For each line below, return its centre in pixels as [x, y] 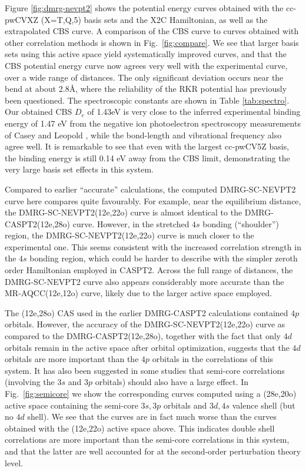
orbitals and [185, 405]
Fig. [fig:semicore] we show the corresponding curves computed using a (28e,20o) [151, 393]
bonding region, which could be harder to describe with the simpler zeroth [164, 258]
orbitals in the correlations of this [213, 359]
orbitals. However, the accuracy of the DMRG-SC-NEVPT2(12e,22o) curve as [145, 324]
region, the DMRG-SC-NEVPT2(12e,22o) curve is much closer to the [129, 235]
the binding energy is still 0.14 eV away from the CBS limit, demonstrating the [147, 157]
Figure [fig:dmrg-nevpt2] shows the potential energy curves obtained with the [144, 8]
